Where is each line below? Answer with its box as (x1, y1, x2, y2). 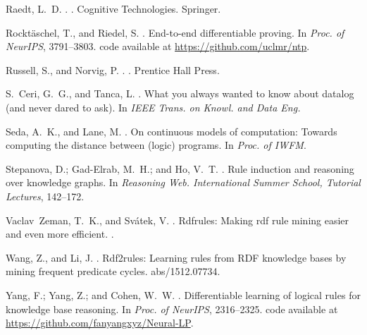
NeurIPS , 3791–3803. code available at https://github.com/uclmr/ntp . (6, 39, 310, 54)
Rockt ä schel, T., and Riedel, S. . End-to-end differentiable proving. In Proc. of (6, 25, 344, 39)
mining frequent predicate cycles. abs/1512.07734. (6, 264, 220, 279)
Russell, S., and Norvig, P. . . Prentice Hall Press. (6, 62, 220, 77)
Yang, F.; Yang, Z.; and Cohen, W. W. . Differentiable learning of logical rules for (6, 287, 361, 302)
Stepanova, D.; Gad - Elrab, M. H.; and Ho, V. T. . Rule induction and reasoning (6, 161, 354, 176)
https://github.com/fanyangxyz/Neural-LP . (6, 315, 194, 330)
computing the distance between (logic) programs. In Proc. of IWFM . (6, 138, 306, 152)
